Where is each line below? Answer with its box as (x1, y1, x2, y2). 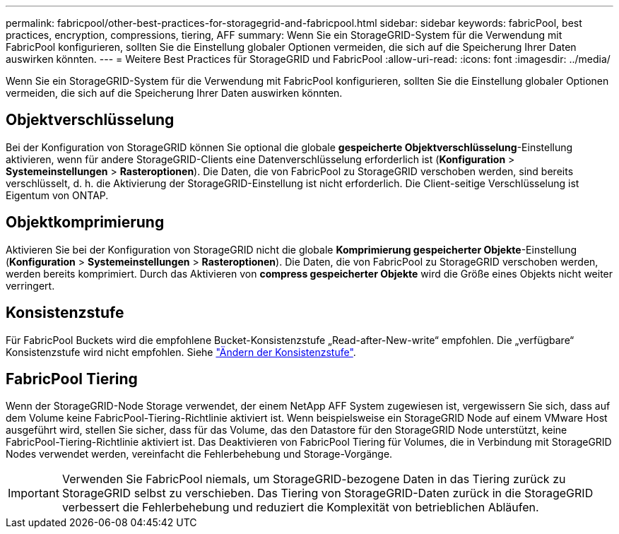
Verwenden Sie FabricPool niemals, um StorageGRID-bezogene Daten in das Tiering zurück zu (61, 472, 566, 487)
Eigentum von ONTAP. (6, 189, 109, 201)
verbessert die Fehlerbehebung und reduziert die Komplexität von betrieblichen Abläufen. (61, 500, 539, 515)
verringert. (6, 279, 55, 292)
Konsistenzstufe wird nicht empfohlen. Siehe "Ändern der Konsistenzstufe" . (6, 345, 356, 358)
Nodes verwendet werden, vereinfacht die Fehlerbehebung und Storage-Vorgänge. (6, 448, 393, 461)
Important (8, 486, 59, 501)
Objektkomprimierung (6, 213, 165, 232)
